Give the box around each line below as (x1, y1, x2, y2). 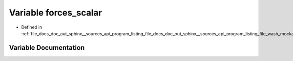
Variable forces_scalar (9, 7, 102, 18)
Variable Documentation (9, 44, 85, 52)
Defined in (21, 24, 42, 30)
